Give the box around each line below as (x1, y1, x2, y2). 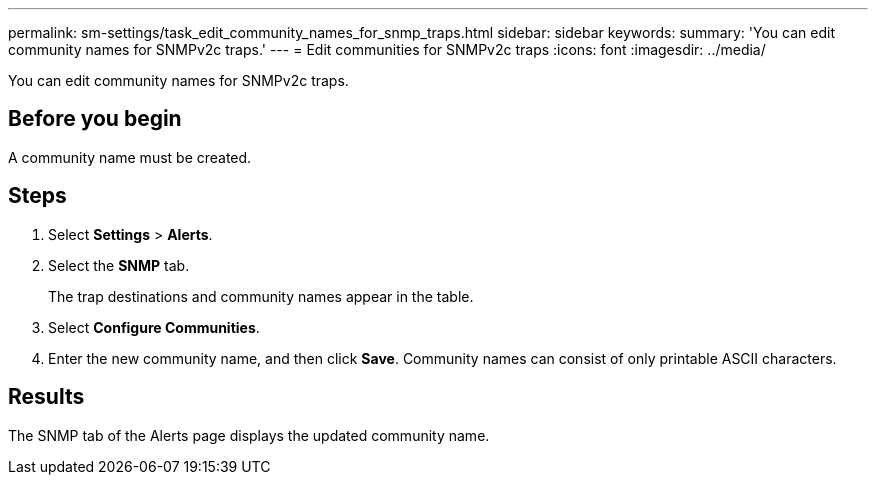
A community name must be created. (8, 148, 252, 166)
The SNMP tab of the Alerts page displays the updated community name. (8, 426, 490, 444)
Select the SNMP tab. (48, 256, 190, 274)
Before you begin (8, 106, 182, 132)
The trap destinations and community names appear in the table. (48, 287, 474, 305)
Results (8, 384, 85, 410)
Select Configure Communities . (48, 318, 260, 336)
